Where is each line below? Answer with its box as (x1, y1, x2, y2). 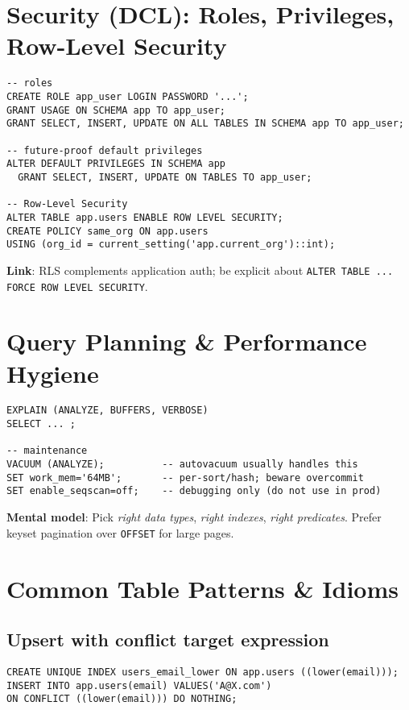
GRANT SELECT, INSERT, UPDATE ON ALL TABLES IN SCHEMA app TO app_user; (6, 118, 404, 130)
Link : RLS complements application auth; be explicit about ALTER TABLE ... (6, 261, 394, 278)
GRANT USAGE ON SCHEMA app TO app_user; (6, 104, 226, 116)
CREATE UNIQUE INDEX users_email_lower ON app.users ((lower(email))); (6, 666, 399, 678)
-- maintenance (6, 445, 88, 457)
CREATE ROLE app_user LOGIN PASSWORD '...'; (6, 90, 249, 102)
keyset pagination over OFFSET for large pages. (6, 524, 234, 541)
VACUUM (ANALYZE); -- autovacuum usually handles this (6, 459, 358, 471)
